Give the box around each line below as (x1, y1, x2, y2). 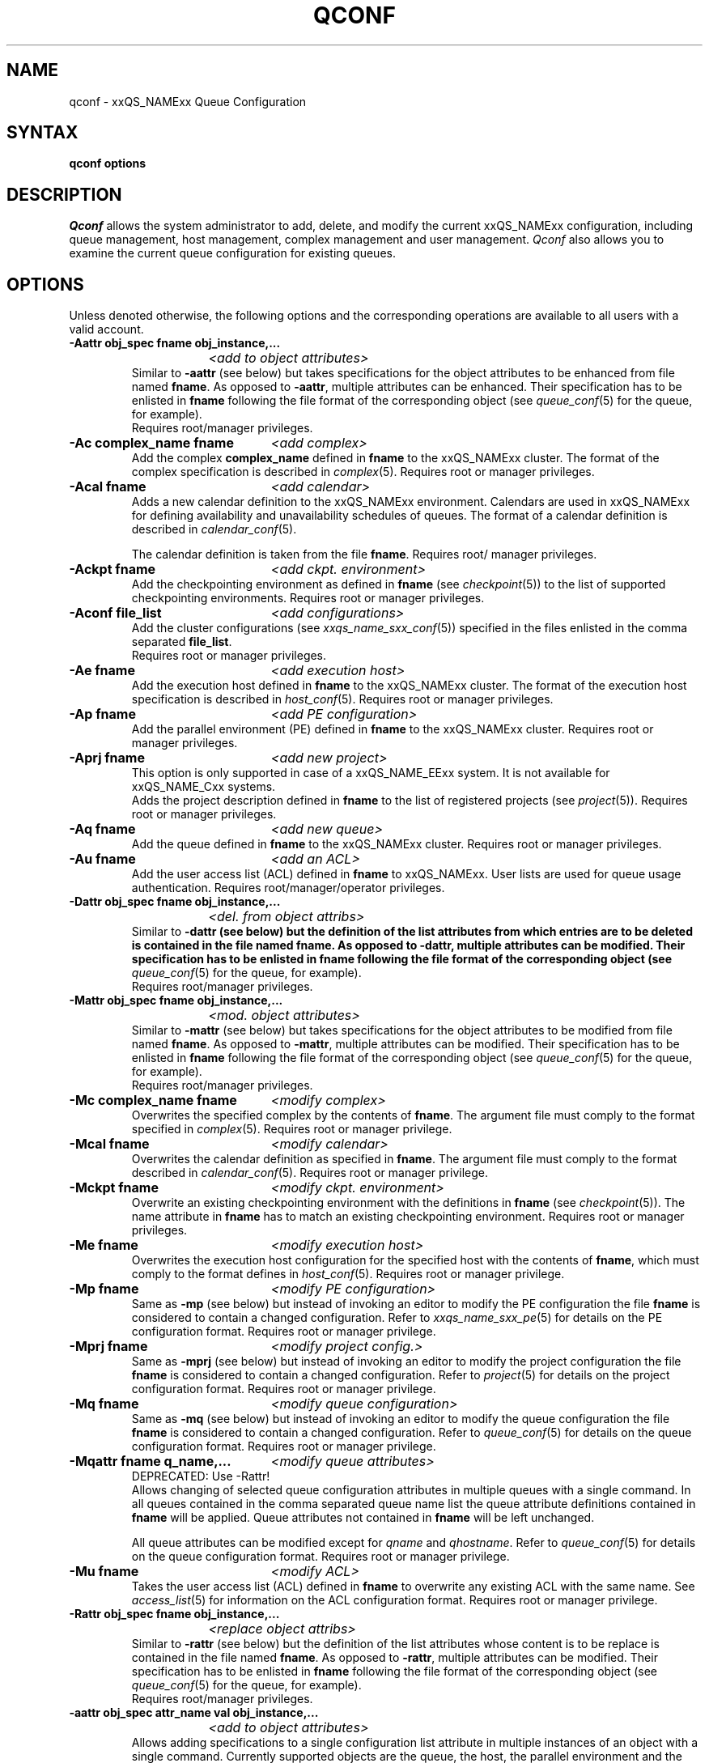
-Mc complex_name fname (69, 1092, 237, 1109)
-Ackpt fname (69, 561, 156, 578)
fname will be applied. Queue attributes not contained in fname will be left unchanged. (131, 1510, 595, 1525)
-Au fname (69, 851, 136, 868)
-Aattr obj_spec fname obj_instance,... (69, 336, 281, 350)
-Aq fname (69, 821, 136, 838)
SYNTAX (6, 122, 79, 143)
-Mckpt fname (69, 1179, 159, 1196)
